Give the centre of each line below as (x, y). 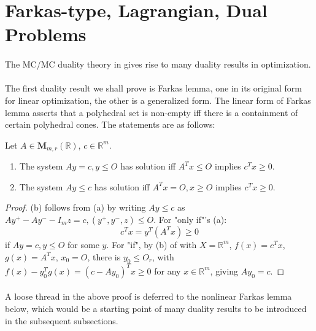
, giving (224, 271)
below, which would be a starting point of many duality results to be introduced (156, 309)
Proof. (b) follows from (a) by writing (75, 207)
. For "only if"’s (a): (190, 219)
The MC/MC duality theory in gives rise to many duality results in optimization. (158, 64)
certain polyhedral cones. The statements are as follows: (110, 124)
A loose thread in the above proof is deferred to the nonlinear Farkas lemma (148, 296)
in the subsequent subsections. (62, 320)
